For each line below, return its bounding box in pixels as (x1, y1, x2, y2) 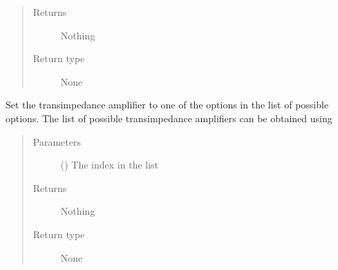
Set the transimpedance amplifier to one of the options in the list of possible (6, 97, 329, 112)
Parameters (32, 134, 81, 148)
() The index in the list (60, 157, 159, 172)
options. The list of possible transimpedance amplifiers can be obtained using (6, 110, 332, 125)
